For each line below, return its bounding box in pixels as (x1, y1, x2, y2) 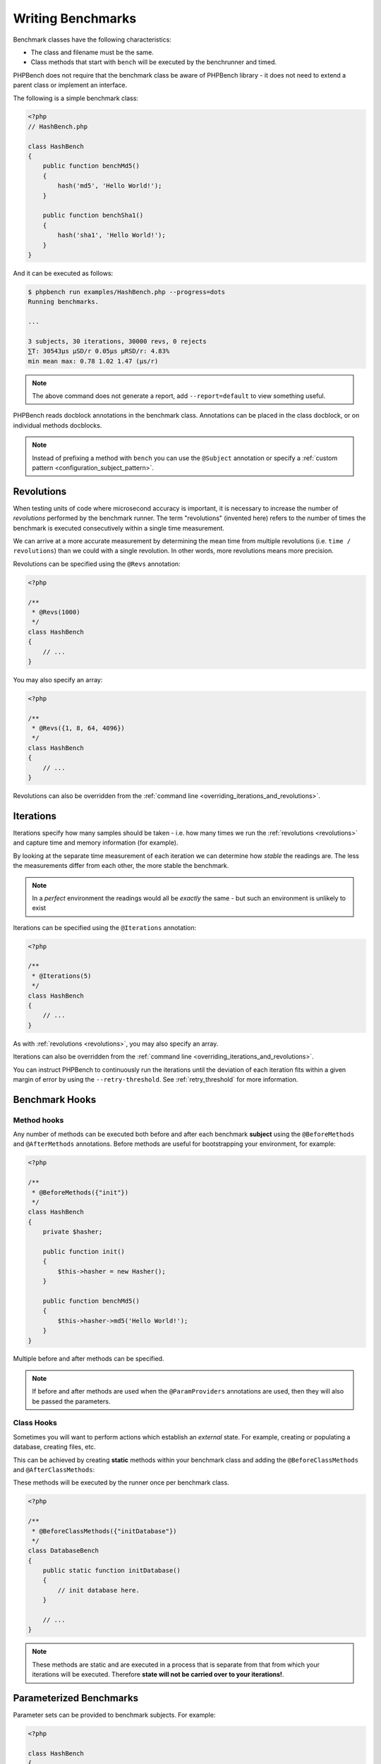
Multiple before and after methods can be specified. (13, 1355, 164, 1363)
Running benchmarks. (28, 298, 99, 306)
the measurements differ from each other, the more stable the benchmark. (13, 862, 229, 870)
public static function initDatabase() (42, 1566, 181, 1575)
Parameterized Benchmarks (13, 1692, 139, 1704)
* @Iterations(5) (32, 972, 92, 980)
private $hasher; (42, 1228, 103, 1236)
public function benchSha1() (42, 212, 144, 219)
